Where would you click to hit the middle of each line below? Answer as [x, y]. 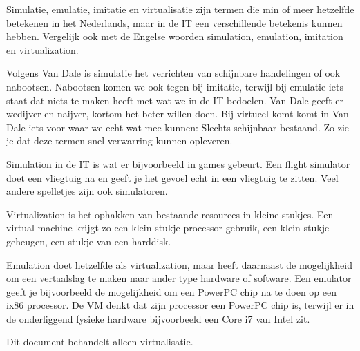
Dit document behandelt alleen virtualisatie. [100, 342]
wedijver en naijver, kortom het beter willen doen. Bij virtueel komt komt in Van [178, 114]
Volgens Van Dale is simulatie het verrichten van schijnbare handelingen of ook [173, 73]
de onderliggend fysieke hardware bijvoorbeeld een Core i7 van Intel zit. [158, 318]
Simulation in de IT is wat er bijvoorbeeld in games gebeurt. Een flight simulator [178, 163]
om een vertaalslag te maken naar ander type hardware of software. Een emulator [179, 278]
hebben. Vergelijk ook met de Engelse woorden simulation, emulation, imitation [175, 36]
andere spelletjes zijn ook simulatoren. [87, 191]
